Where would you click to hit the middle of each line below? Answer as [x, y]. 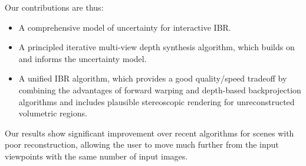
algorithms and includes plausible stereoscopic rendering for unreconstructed [157, 101]
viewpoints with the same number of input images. [96, 156]
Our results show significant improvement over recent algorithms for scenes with [149, 133]
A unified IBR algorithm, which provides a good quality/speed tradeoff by [153, 78]
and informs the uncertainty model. [83, 58]
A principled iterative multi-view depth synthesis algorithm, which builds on [157, 47]
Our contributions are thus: [54, 7]
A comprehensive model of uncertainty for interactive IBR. [125, 27]
